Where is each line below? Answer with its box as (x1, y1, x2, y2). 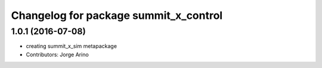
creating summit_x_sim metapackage (26, 43, 117, 50)
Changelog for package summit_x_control (11, 9, 223, 22)
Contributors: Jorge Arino (26, 51, 89, 58)
